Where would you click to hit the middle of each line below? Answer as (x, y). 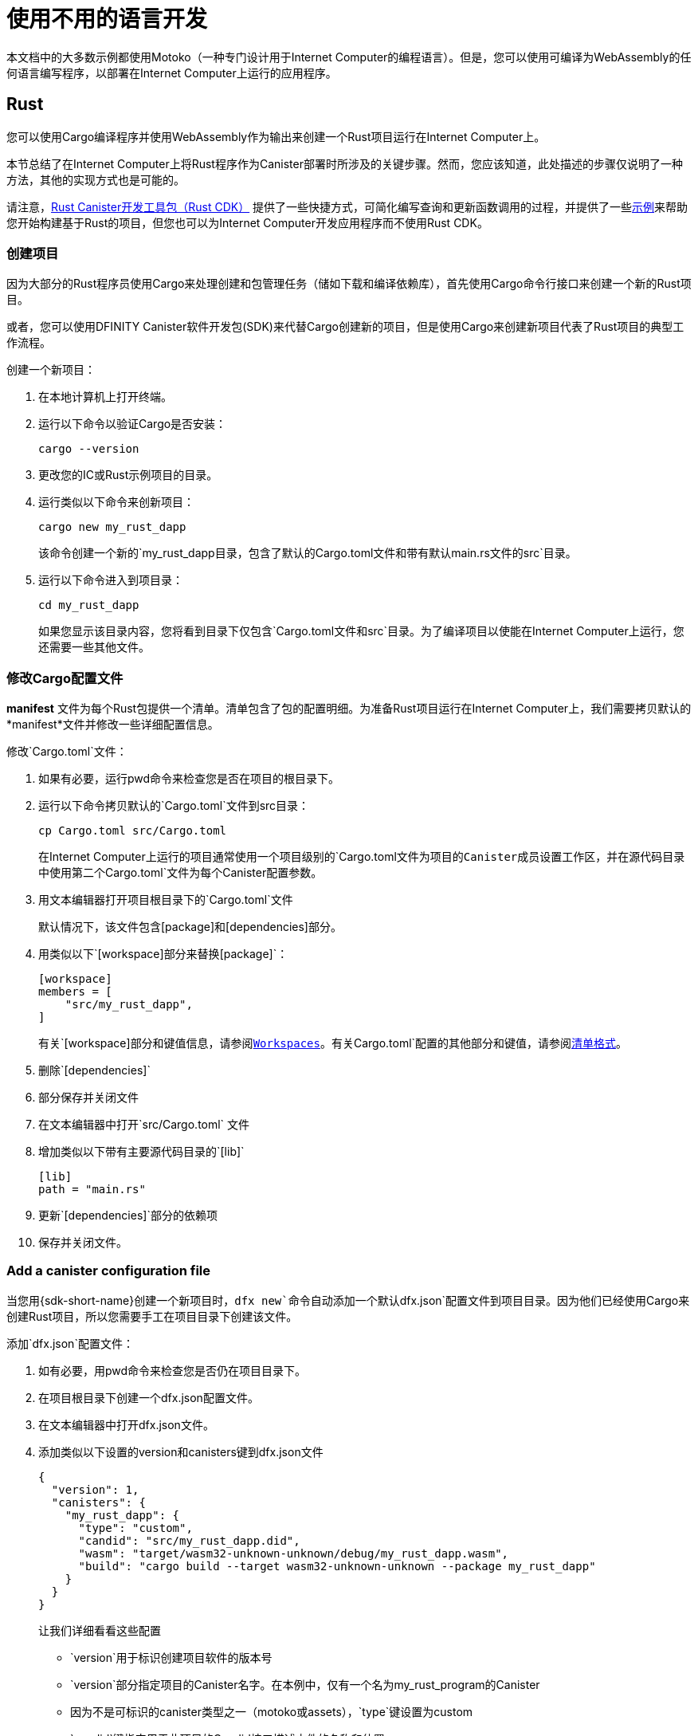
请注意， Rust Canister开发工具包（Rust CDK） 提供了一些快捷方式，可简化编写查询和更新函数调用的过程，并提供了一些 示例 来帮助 (347, 206)
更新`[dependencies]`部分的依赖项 (128, 1216)
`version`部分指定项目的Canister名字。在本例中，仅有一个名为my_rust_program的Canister (305, 1684)
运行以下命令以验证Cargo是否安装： (133, 424)
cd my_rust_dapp (89, 605)
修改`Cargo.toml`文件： (67, 752)
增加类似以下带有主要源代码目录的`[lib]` (141, 1152)
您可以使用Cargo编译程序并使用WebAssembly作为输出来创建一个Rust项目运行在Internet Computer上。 (276, 136)
